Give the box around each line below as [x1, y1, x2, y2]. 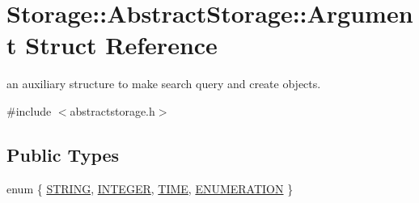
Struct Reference [25, 28, 218, 61]
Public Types [6, 142, 120, 167]
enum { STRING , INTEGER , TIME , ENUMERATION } [6, 180, 294, 197]
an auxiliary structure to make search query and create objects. [6, 75, 321, 92]
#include [6, 102, 52, 119]
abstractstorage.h [70, 102, 155, 119]
